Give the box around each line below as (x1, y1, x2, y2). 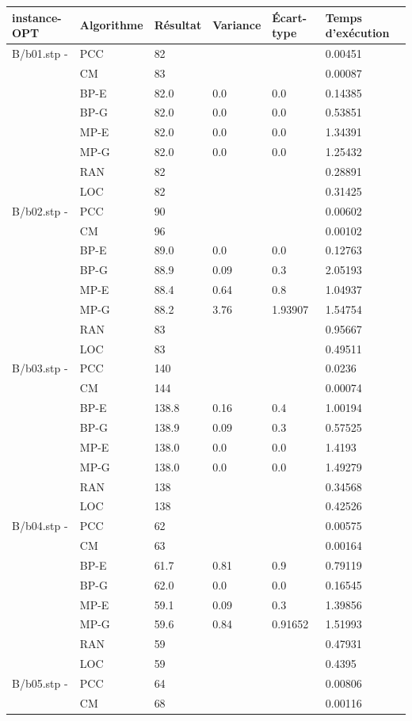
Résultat (154, 17, 202, 33)
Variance (212, 17, 261, 33)
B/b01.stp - (12, 44, 68, 61)
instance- (12, 9, 62, 25)
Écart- (272, 9, 307, 25)
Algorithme (79, 17, 143, 33)
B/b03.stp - (12, 360, 68, 376)
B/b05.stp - (12, 674, 68, 691)
